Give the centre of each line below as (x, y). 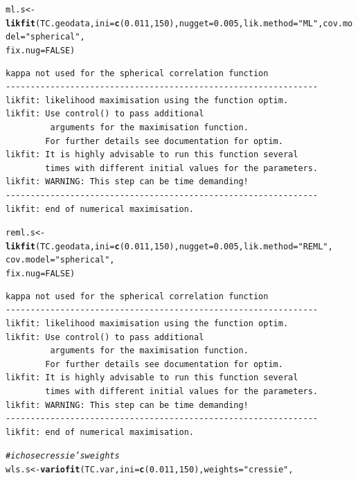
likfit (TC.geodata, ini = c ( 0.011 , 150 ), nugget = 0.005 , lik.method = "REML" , (169, 246)
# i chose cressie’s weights (63, 456)
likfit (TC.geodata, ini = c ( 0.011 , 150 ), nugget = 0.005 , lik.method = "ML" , (164, 23)
